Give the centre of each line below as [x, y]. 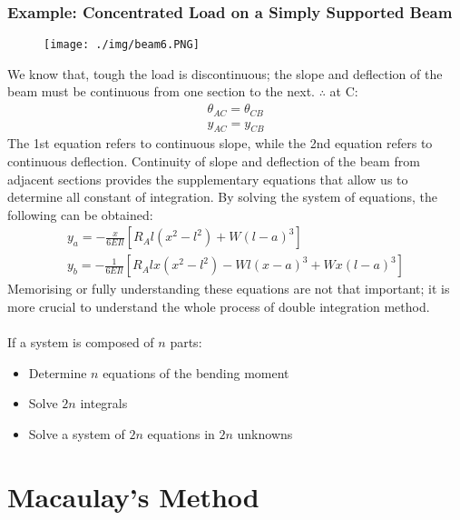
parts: [186, 342]
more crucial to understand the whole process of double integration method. [219, 306]
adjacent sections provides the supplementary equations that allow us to [208, 179]
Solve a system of [77, 433]
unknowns [265, 433]
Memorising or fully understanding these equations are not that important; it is [229, 289]
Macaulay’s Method [133, 496]
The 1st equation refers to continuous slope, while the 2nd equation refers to [220, 143]
